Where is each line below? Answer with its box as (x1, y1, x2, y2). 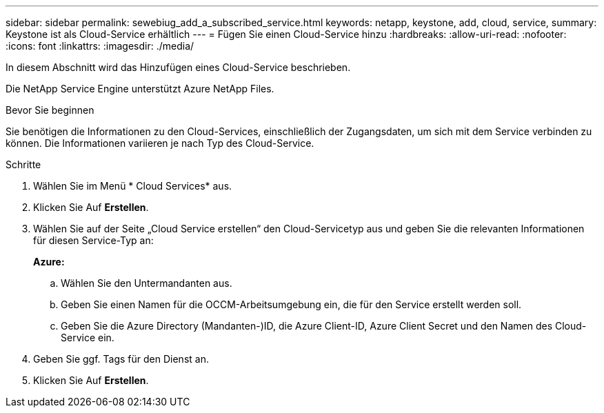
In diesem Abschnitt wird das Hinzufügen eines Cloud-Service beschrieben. (6, 61, 351, 73)
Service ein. (61, 332, 114, 343)
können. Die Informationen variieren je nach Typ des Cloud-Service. (6, 137, 314, 149)
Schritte (6, 159, 41, 170)
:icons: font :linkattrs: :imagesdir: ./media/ (6, 40, 194, 52)
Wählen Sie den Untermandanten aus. (61, 277, 232, 289)
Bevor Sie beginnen (6, 104, 94, 116)
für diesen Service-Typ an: (33, 234, 154, 246)
